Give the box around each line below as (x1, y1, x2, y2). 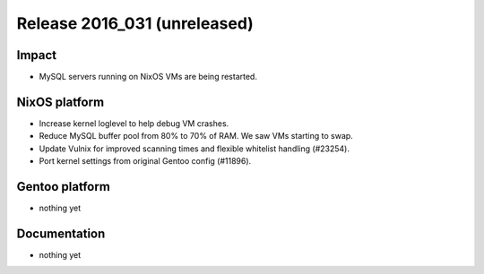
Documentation (16, 226, 106, 241)
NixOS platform (16, 94, 105, 109)
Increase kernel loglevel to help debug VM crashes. (39, 117, 229, 129)
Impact (16, 47, 57, 63)
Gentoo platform (16, 179, 111, 194)
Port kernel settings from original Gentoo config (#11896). (39, 156, 252, 167)
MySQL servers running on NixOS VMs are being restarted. (39, 72, 257, 82)
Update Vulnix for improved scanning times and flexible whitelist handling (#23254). (39, 143, 350, 154)
